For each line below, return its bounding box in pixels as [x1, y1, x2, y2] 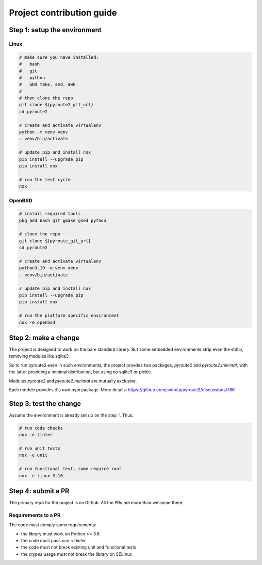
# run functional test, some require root [19, 466, 122, 472]
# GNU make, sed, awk [19, 82, 76, 87]
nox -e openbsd [19, 319, 55, 325]
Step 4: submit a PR [9, 487, 70, 495]
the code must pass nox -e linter [21, 538, 86, 544]
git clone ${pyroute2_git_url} [19, 102, 94, 108]
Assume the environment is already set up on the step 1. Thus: [9, 412, 133, 418]
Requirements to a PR [9, 512, 61, 518]
